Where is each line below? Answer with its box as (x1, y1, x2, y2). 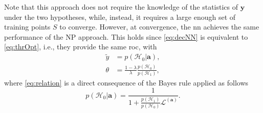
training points (4, 21, 51, 32)
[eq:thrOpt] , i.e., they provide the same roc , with (4, 41, 157, 52)
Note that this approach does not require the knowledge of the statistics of (4, 2, 238, 12)
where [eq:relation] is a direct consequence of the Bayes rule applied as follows (4, 77, 249, 88)
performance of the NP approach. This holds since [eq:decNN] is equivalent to (4, 31, 248, 42)
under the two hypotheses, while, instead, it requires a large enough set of (4, 11, 236, 22)
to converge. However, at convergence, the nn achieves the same (59, 21, 259, 32)
